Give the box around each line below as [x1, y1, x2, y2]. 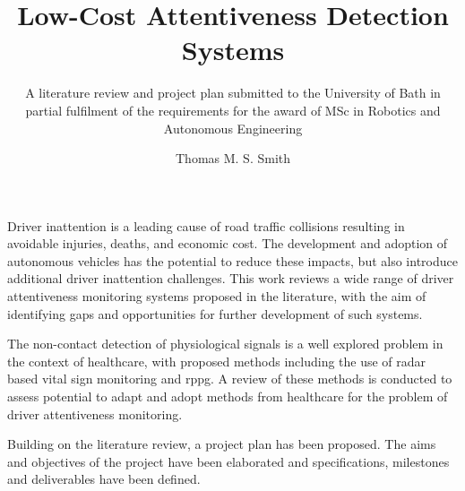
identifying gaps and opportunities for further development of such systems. [7, 304, 423, 323]
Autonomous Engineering [163, 118, 303, 137]
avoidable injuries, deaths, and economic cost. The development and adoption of [7, 234, 448, 253]
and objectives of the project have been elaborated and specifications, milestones [7, 452, 450, 470]
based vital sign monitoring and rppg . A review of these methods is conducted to [7, 369, 452, 388]
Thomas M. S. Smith [175, 149, 291, 168]
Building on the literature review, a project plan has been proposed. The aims [7, 435, 436, 453]
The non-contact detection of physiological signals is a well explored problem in [7, 334, 443, 353]
